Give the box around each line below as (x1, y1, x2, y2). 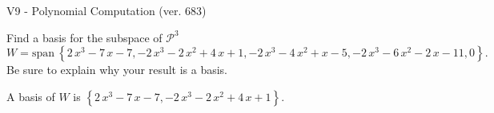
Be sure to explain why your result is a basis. (6, 61, 228, 78)
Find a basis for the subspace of (6, 29, 163, 45)
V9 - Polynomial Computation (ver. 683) (6, 2, 207, 18)
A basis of (6, 88, 55, 104)
